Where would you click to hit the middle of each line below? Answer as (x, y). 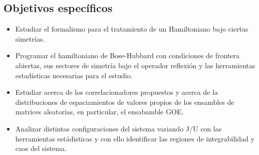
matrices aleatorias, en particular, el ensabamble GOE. (99, 112)
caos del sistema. (41, 148)
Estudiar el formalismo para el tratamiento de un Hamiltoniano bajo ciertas (132, 29)
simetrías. (30, 38)
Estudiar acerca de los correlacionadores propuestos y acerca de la (116, 92)
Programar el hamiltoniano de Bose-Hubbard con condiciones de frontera (127, 55)
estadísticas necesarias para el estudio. (74, 75)
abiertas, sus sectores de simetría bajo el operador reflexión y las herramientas (135, 65)
